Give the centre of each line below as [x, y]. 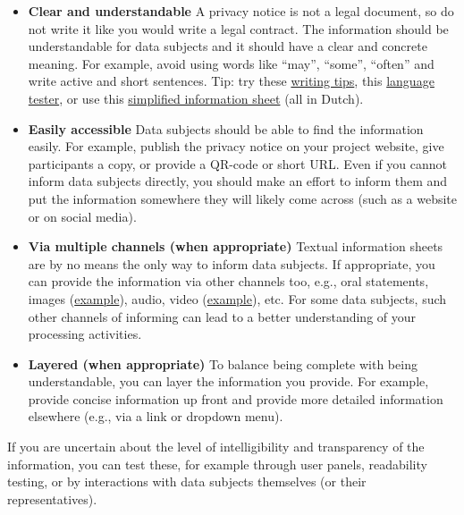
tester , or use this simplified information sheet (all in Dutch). [196, 98]
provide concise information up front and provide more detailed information [236, 398]
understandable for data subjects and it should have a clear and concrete [228, 46]
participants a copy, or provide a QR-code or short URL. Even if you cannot [237, 163]
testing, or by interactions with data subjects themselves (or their [187, 481]
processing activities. [85, 334]
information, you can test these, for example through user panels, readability [217, 464]
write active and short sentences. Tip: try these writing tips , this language [231, 81]
